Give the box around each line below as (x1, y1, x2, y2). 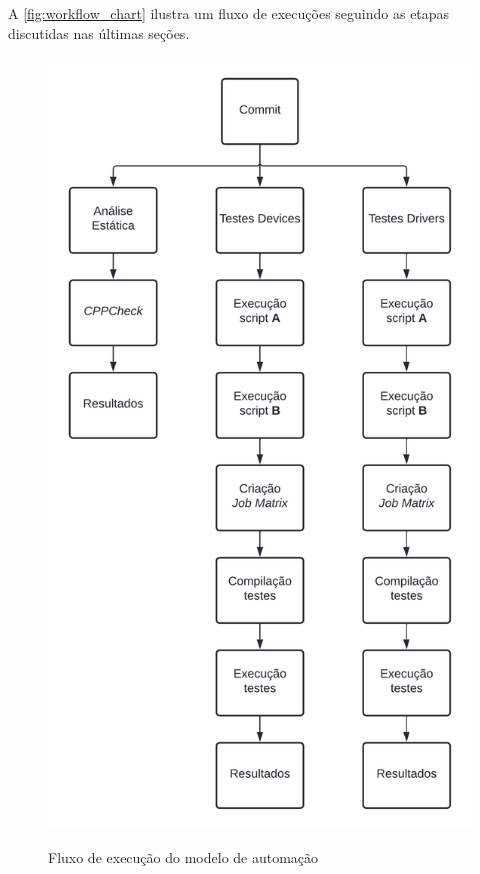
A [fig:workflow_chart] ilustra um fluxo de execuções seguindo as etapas (8, 3, 450, 23)
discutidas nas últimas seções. (8, 22, 190, 43)
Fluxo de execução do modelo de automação (48, 847, 319, 868)
